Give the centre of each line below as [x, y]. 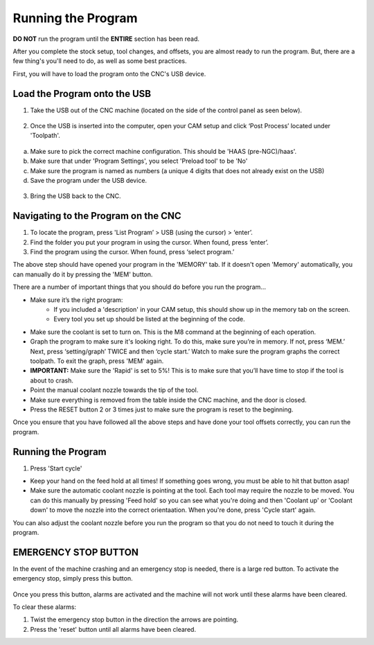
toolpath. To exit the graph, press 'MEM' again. [97, 361]
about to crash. [52, 380]
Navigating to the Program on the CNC [97, 216]
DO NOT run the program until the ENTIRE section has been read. [106, 39]
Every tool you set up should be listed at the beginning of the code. [149, 319]
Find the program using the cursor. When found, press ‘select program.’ [132, 252]
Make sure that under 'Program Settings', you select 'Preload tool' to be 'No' [139, 161]
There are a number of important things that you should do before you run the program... [140, 287]
